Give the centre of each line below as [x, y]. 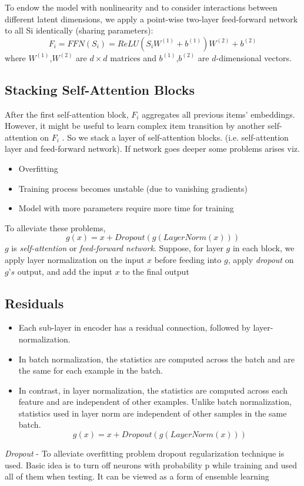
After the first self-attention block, [67, 114]
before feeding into [188, 259]
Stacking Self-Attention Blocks [100, 89]
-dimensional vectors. [254, 57]
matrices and [133, 57]
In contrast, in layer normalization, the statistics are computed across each [153, 390]
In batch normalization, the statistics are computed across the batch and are [156, 359]
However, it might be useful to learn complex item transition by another [135, 126]
